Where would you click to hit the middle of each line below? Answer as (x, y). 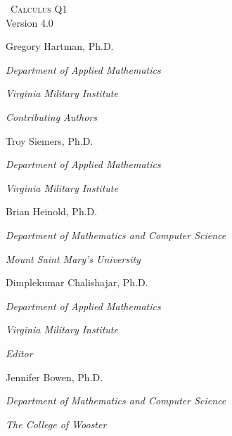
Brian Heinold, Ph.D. (52, 211)
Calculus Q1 (39, 8)
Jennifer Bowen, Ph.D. (54, 377)
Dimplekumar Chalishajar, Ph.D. (77, 282)
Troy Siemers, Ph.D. (50, 140)
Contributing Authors (51, 116)
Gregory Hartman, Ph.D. (60, 46)
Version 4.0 (30, 22)
